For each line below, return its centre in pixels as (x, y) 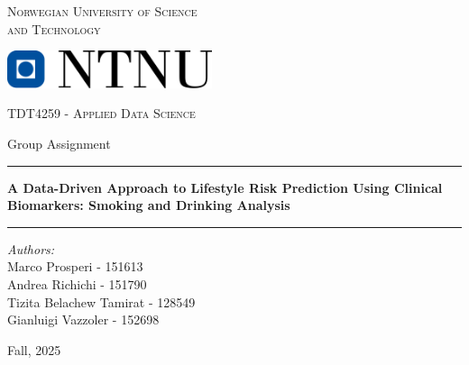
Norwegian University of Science (102, 11)
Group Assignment (59, 143)
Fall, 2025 (34, 349)
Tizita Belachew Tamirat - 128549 (101, 301)
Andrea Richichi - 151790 (77, 283)
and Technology (54, 28)
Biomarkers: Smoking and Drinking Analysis (149, 205)
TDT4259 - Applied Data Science (101, 113)
